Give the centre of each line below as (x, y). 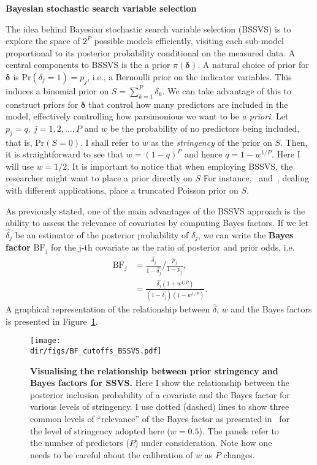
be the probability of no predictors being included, (205, 128)
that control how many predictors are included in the (188, 104)
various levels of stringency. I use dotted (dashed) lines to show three (160, 406)
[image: (46, 341)
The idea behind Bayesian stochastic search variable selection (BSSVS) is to (148, 28)
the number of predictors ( (80, 443)
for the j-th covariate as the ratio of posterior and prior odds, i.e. (173, 247)
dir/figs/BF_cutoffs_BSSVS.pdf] (96, 351)
